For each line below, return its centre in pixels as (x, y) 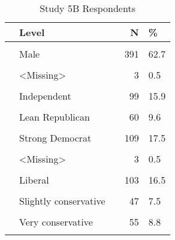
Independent (45, 96)
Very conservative (56, 222)
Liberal (34, 180)
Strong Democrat (55, 138)
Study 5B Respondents (87, 8)
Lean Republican (55, 117)
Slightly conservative (62, 201)
